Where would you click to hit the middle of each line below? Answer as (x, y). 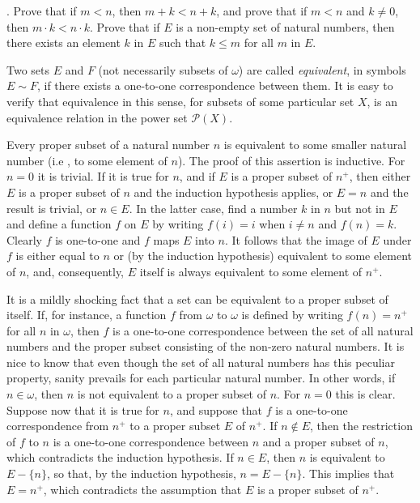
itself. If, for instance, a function (87, 315)
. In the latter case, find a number (213, 208)
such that (182, 43)
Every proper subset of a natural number (108, 145)
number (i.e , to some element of (87, 160)
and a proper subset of (318, 441)
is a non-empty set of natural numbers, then (285, 26)
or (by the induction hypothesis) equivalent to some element (263, 256)
